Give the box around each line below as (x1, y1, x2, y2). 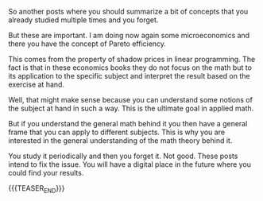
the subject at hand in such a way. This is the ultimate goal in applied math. (8, 103, 254, 113)
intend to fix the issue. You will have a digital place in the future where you (8, 160, 252, 169)
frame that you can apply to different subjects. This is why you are (8, 127, 225, 137)
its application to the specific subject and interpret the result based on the (8, 72, 250, 80)
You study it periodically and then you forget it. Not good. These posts (8, 151, 238, 160)
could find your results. (8, 168, 84, 177)
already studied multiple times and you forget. (8, 15, 159, 25)
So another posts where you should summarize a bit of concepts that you (8, 7, 249, 16)
